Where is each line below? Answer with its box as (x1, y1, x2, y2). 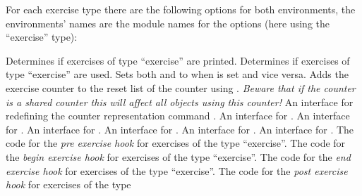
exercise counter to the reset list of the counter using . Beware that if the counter (6, 80, 356, 95)
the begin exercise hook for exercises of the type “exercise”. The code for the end (6, 149, 351, 164)
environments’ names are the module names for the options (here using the (6, 15, 330, 30)
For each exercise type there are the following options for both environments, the (6, 2, 356, 16)
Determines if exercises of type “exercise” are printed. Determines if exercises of (6, 53, 350, 67)
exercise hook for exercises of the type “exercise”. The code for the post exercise (6, 163, 348, 178)
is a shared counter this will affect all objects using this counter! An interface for (6, 94, 354, 109)
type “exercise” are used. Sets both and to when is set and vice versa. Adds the (6, 67, 349, 81)
